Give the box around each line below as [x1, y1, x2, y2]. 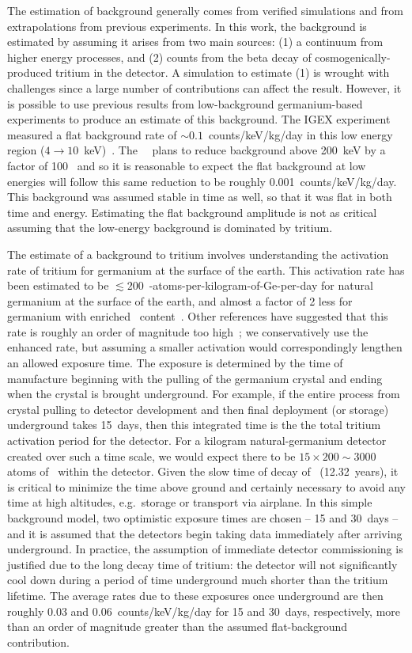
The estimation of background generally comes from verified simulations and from [7, 2, 404, 18]
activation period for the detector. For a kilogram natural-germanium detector [7, 432, 387, 449]
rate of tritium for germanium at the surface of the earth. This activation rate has [7, 261, 405, 278]
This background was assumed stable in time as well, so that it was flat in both [7, 188, 392, 205]
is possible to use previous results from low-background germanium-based [7, 95, 363, 112]
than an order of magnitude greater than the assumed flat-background [7, 618, 348, 635]
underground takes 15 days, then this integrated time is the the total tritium [7, 416, 381, 433]
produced [7, 64, 52, 81]
